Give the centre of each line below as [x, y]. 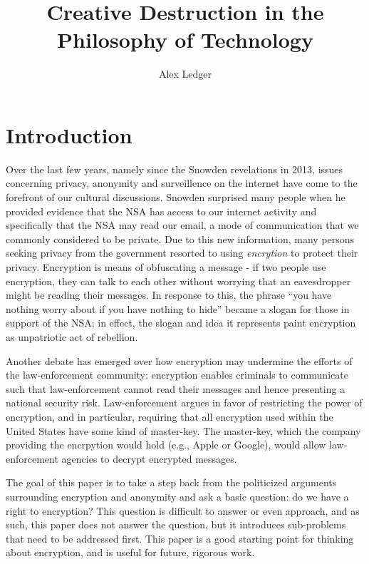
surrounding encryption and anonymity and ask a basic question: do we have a [177, 496]
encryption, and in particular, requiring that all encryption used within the [170, 416]
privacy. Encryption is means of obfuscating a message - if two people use [166, 267]
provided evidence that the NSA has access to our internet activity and [161, 211]
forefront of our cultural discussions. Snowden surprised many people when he [176, 197]
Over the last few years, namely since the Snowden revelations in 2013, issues [175, 169]
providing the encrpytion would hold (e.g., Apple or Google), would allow [166, 445]
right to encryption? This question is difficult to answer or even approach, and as [183, 510]
